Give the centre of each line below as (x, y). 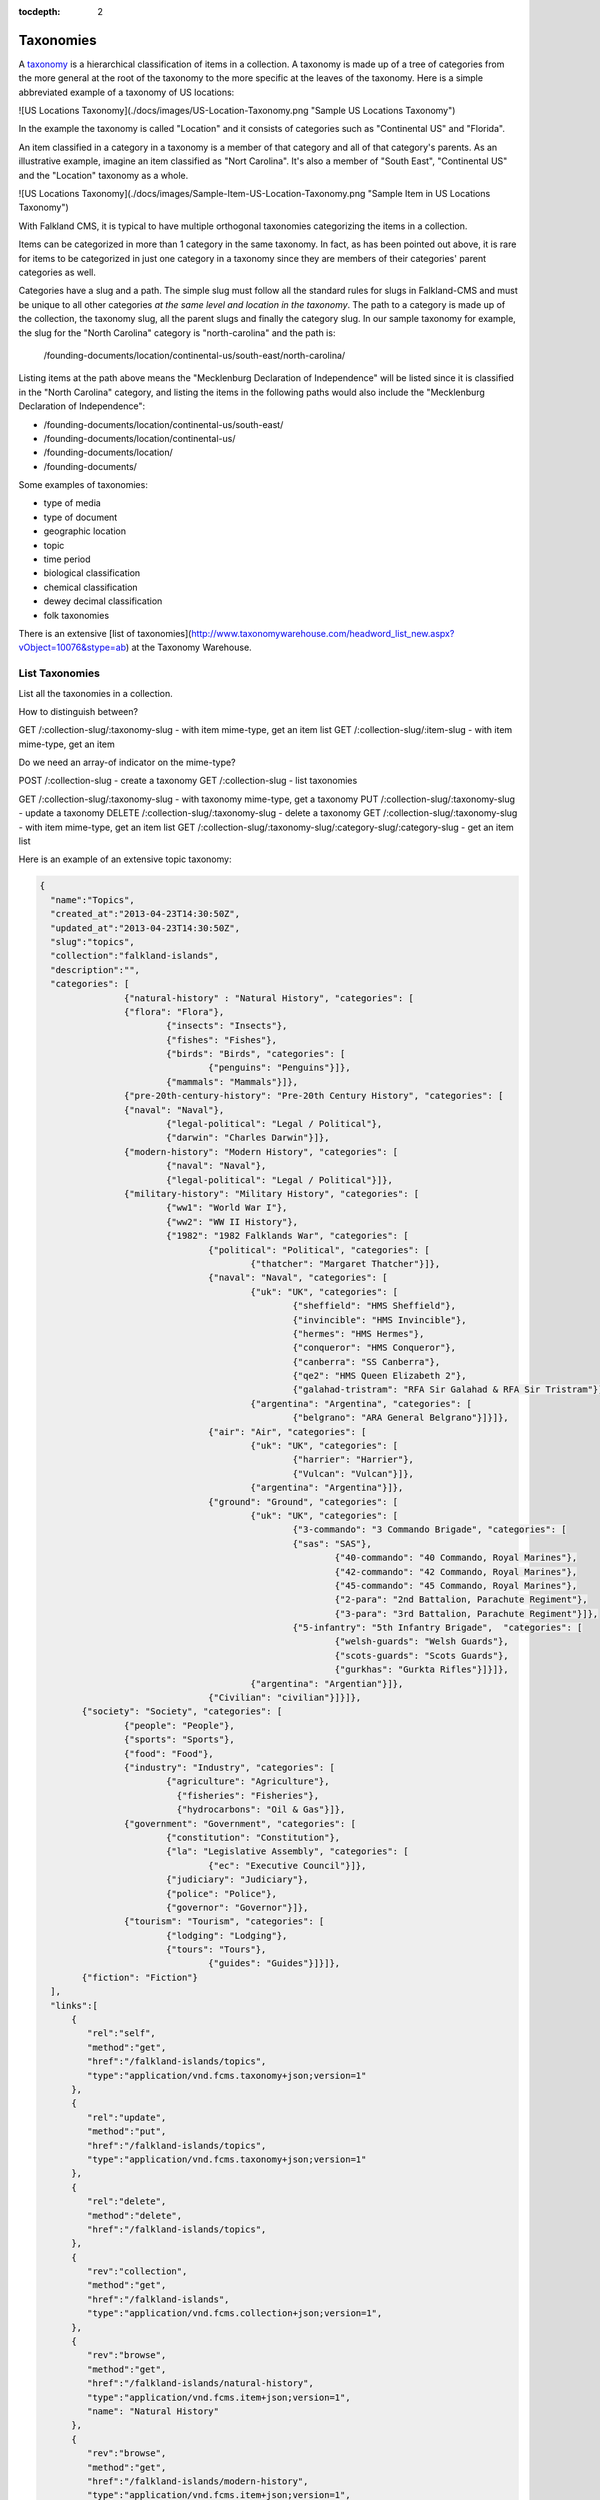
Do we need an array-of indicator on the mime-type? (127, 762)
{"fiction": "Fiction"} (140, 1977)
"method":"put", (126, 2131)
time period (67, 559)
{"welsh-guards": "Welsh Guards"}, (421, 1641)
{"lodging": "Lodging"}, (226, 1935)
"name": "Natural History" (153, 2411)
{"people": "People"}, (179, 1725)
